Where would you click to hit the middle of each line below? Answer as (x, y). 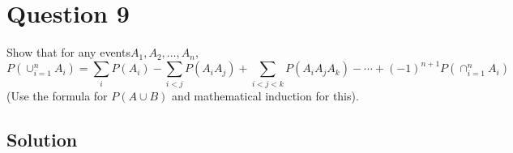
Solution (42, 139)
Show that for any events (68, 52)
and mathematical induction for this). (265, 95)
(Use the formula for (57, 95)
